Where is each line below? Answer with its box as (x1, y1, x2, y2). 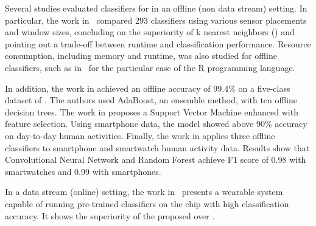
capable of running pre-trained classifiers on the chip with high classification (5, 197, 289, 210)
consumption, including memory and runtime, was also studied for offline (5, 49, 277, 62)
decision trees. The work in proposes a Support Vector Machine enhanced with (5, 105, 298, 118)
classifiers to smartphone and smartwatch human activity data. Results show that (5, 141, 310, 154)
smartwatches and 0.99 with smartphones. (5, 165, 161, 177)
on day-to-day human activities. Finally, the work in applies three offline (5, 129, 275, 142)
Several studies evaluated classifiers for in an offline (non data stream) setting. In (5, 2, 307, 14)
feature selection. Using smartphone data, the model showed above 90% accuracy (5, 117, 307, 130)
